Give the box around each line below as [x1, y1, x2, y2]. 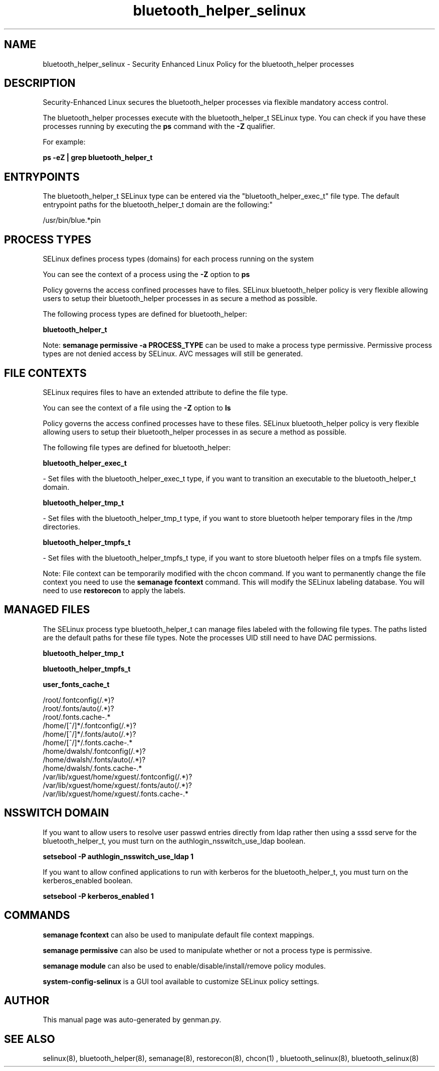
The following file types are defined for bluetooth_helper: [43, 443, 231, 452]
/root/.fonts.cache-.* [43, 712, 111, 721]
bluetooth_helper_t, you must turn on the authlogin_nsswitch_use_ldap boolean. [43, 836, 306, 845]
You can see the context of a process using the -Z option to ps [43, 270, 250, 279]
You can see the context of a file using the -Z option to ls [43, 403, 231, 412]
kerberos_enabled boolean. [43, 876, 133, 885]
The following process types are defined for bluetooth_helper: [43, 310, 248, 319]
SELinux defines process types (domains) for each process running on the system [43, 254, 314, 263]
